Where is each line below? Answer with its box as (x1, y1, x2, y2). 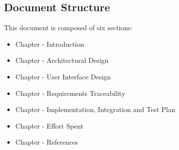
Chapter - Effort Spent (15, 120, 83, 131)
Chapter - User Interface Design (15, 71, 111, 81)
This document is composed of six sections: (4, 22, 133, 33)
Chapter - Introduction (15, 38, 84, 49)
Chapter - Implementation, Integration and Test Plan (15, 104, 176, 114)
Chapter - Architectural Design (15, 55, 109, 65)
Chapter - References (15, 137, 79, 147)
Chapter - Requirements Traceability (15, 88, 125, 98)
